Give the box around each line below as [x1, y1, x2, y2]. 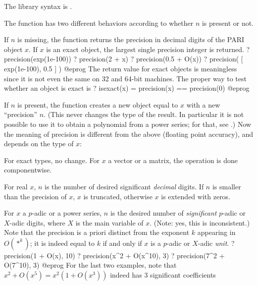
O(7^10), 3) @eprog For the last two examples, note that [4, 260, 177, 270]
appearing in [197, 227, 236, 237]
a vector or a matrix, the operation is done [108, 155, 238, 165]
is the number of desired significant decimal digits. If [45, 181, 204, 191]
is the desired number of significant [110, 208, 217, 218]
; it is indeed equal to [30, 237, 95, 248]
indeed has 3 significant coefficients [110, 270, 216, 280]
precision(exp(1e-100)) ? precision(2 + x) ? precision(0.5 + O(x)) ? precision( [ [4, 54, 243, 64]
